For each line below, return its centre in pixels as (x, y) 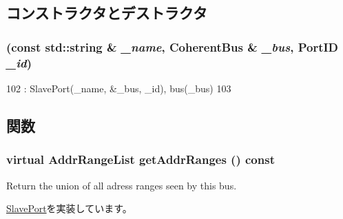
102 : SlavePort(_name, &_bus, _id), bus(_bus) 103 (119, 88)
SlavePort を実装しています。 (69, 208)
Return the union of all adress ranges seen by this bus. (122, 185)
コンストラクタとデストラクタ (107, 13)
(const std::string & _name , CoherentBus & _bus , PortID (173, 46)
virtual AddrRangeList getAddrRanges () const (141, 159)
